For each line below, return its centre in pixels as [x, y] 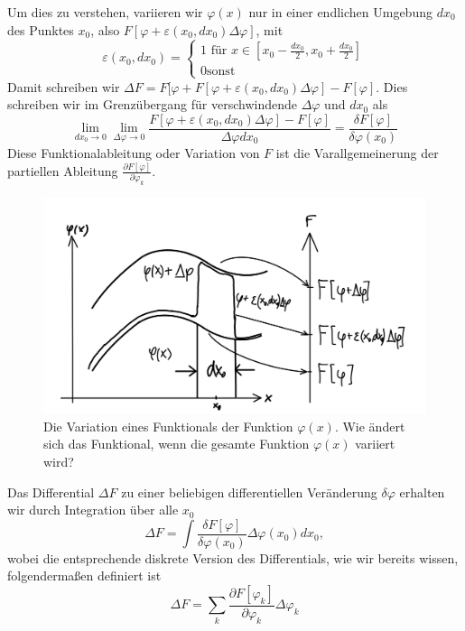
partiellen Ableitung [63, 170]
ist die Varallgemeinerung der [357, 153]
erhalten [422, 492]
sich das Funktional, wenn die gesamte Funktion [177, 444]
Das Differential [51, 492]
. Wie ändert [370, 426]
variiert [375, 444]
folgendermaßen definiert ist [84, 575]
